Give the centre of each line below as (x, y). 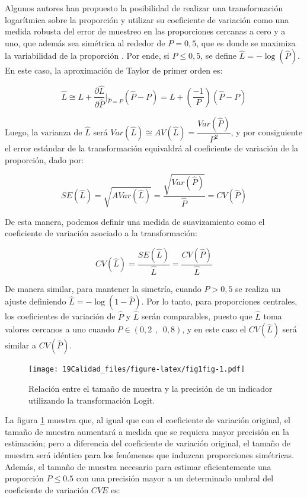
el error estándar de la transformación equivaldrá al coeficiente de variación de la (152, 148)
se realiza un (258, 288)
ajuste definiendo (36, 301)
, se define (219, 55)
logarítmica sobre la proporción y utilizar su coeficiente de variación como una (147, 19)
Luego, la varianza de (44, 132)
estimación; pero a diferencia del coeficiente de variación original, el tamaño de (148, 443)
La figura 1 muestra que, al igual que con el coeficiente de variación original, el (148, 420)
